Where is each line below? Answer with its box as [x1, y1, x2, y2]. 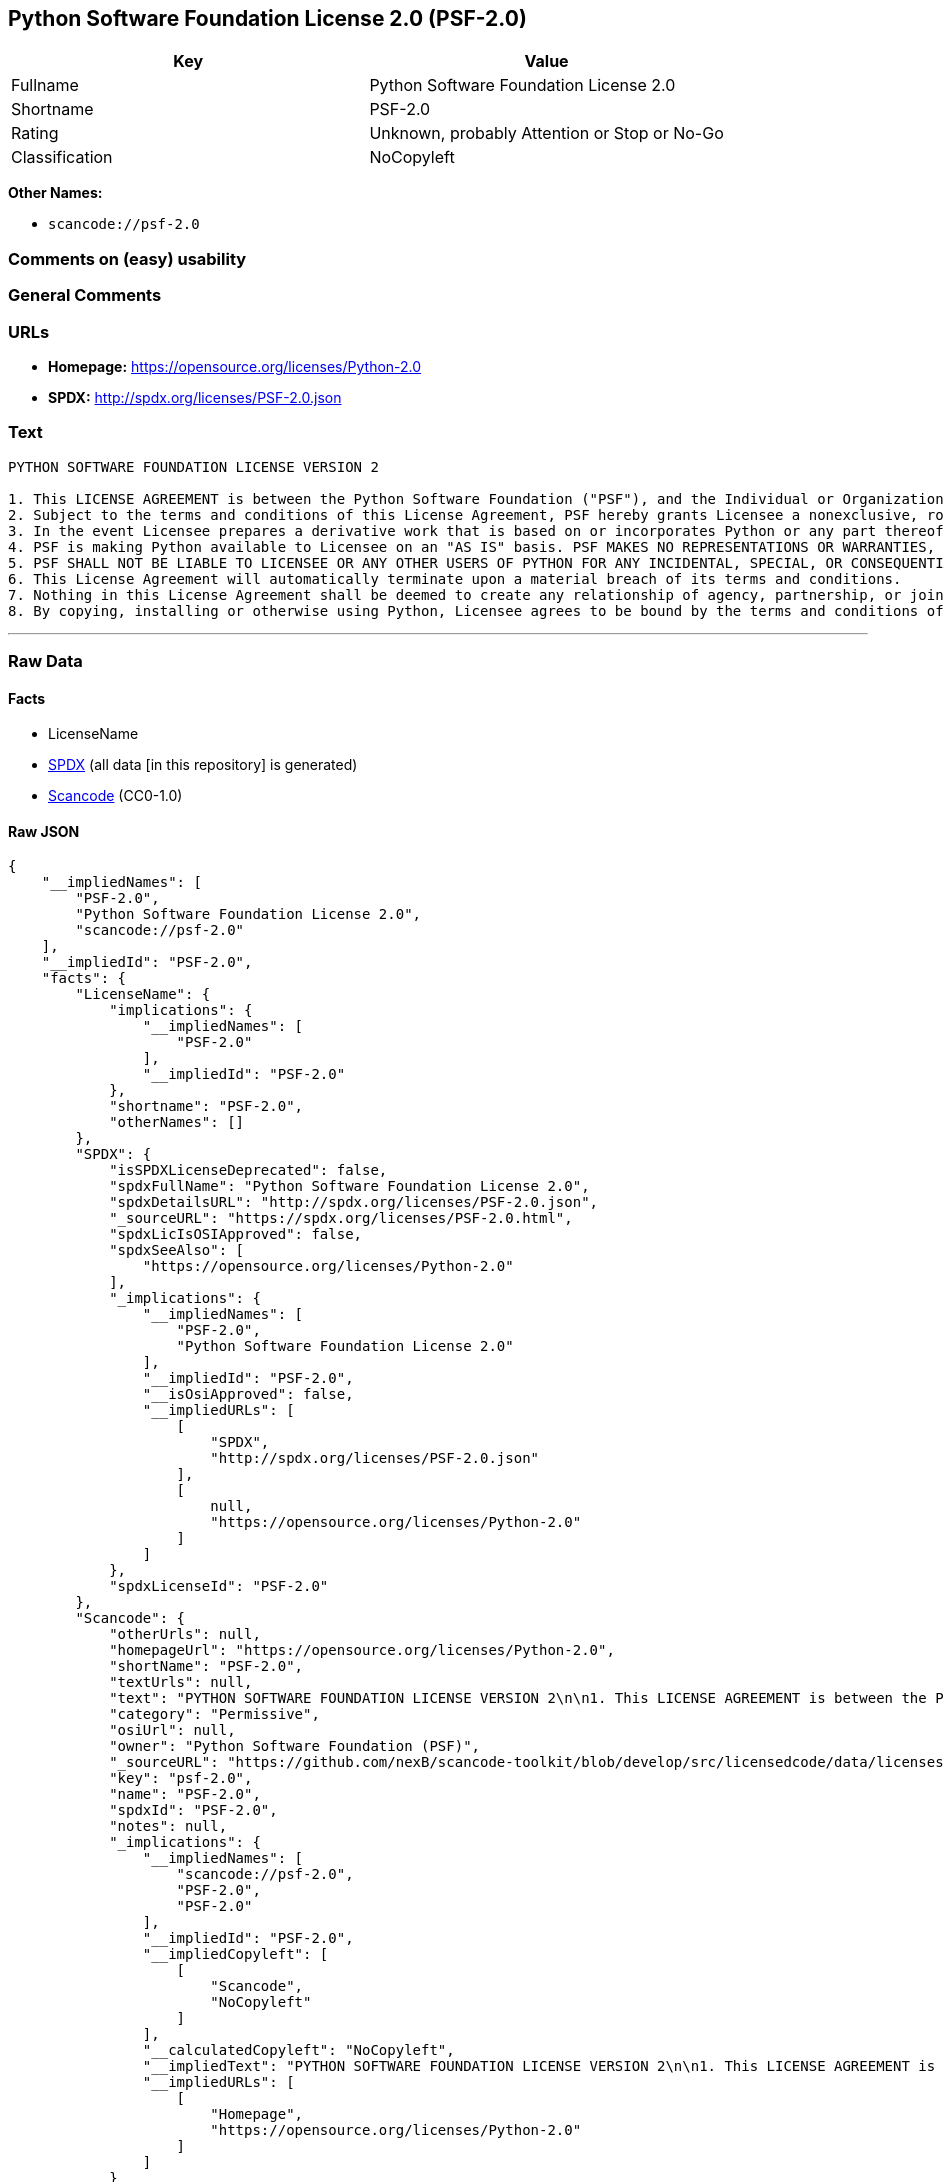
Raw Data [8, 651, 83, 672]
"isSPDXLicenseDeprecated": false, [109, 1162, 388, 1179]
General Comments [8, 285, 162, 306]
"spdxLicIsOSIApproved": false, [109, 1226, 363, 1243]
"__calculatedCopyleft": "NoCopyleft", [142, 2042, 455, 2059]
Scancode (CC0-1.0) [48, 787, 183, 805]
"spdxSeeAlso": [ [109, 1242, 245, 1259]
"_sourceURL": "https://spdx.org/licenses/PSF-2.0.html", [109, 1210, 573, 1227]
